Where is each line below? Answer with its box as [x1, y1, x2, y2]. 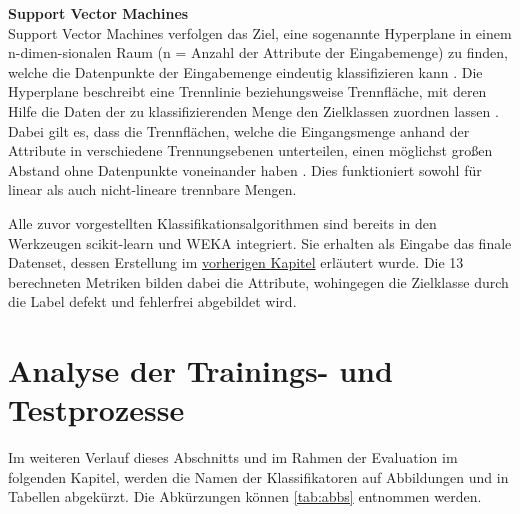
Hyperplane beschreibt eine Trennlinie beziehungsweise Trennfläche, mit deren [8, 81, 487, 102]
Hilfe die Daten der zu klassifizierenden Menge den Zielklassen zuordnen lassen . [8, 100, 499, 121]
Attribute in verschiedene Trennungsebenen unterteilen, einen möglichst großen [8, 140, 493, 161]
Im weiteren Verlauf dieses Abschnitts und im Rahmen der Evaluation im [8, 447, 458, 468]
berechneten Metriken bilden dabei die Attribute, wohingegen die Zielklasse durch [8, 271, 509, 292]
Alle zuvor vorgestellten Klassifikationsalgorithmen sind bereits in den [8, 212, 437, 233]
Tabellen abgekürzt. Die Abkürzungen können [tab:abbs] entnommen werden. [8, 486, 482, 507]
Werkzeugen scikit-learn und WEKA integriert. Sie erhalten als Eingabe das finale [8, 232, 512, 253]
